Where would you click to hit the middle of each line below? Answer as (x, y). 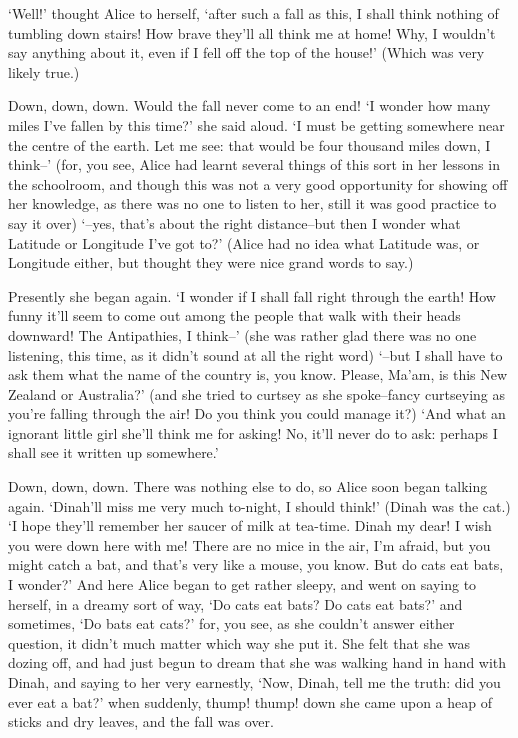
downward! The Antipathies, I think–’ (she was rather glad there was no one (242, 334)
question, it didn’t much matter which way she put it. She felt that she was (239, 642)
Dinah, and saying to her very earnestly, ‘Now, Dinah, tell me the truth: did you (254, 682)
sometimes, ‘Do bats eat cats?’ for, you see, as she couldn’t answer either (231, 623)
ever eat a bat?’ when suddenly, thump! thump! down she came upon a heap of (250, 701)
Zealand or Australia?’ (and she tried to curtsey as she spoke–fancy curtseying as (257, 393)
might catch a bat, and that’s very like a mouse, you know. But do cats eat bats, (256, 564)
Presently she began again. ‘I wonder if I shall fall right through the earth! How (252, 295)
